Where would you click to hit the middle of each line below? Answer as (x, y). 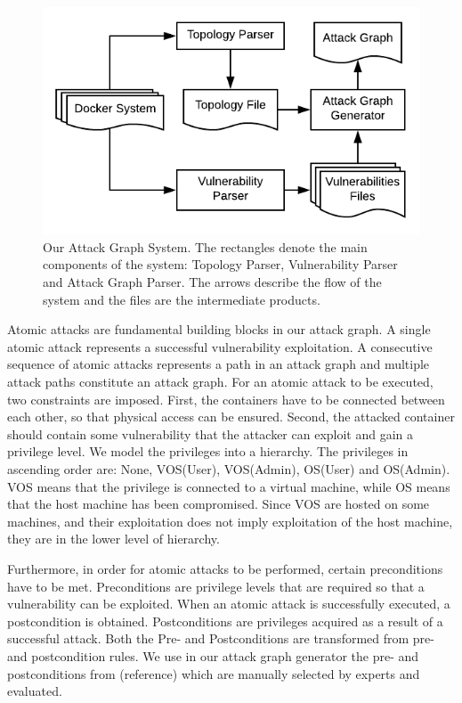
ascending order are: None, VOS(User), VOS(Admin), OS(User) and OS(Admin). (229, 469)
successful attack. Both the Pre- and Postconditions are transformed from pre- (221, 638)
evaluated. (35, 691)
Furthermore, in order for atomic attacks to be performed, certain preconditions (225, 568)
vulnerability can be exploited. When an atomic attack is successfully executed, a (229, 604)
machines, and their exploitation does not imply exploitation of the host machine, (230, 521)
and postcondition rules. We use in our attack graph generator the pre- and (213, 655)
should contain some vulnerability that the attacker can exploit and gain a (211, 433)
